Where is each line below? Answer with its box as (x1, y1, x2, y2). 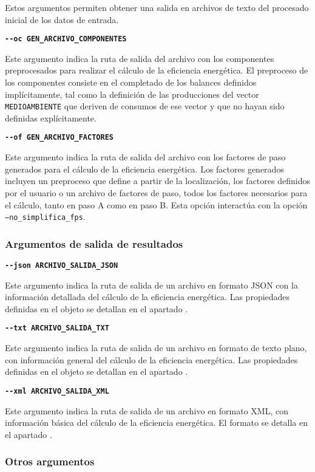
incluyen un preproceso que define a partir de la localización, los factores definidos (5, 174, 310, 187)
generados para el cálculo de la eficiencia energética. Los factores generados (5, 162, 284, 175)
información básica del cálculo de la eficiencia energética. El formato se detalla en (5, 416, 308, 429)
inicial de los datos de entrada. (5, 13, 119, 26)
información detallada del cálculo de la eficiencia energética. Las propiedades (5, 290, 290, 303)
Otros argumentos (5, 454, 95, 469)
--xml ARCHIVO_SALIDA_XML (5, 386, 109, 395)
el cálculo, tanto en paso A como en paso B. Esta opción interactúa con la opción (5, 198, 308, 211)
